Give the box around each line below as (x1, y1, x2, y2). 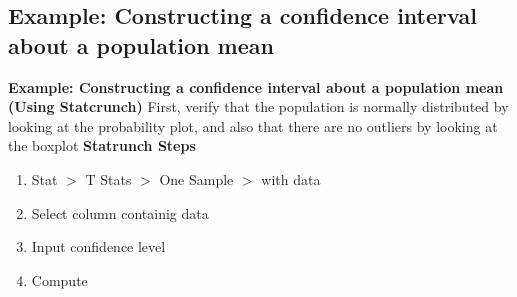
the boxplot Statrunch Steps (8, 135, 196, 156)
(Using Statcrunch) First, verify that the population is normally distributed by (8, 96, 509, 117)
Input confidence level (31, 236, 166, 257)
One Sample (159, 168, 234, 189)
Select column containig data (31, 202, 209, 223)
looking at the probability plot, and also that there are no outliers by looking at (8, 115, 498, 136)
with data (261, 168, 321, 189)
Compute (31, 269, 88, 290)
